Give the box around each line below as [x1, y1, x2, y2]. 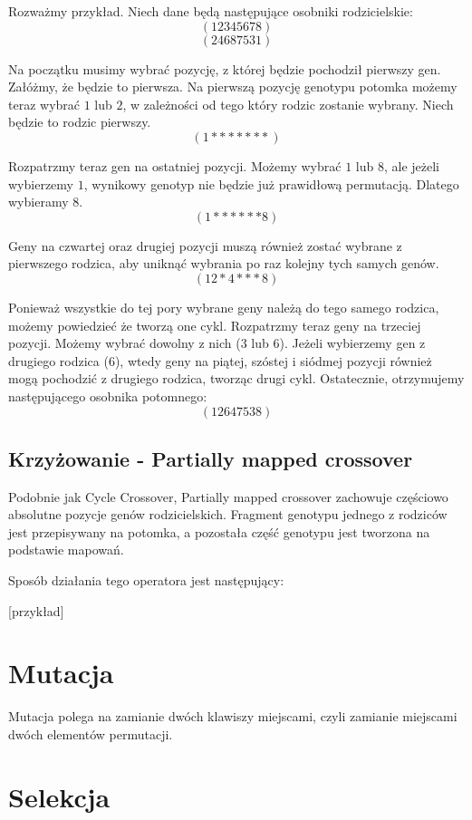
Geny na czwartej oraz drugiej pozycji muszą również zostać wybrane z [8, 236, 402, 255]
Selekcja [8, 777, 111, 815]
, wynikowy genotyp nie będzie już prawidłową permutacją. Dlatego [83, 174, 459, 193]
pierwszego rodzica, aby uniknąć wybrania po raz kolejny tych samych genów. [8, 254, 439, 273]
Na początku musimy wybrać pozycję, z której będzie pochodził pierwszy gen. [8, 59, 441, 78]
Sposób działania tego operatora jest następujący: [8, 571, 284, 590]
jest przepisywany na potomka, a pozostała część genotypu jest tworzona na [8, 522, 430, 541]
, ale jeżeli [383, 156, 439, 175]
